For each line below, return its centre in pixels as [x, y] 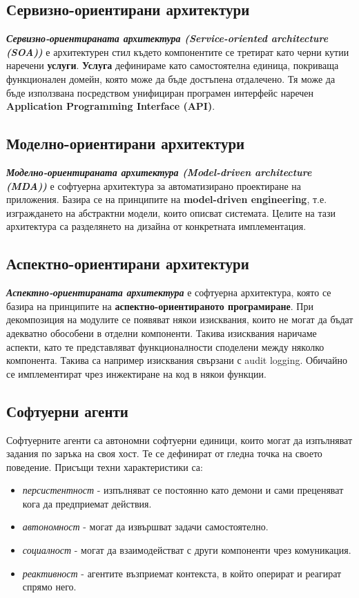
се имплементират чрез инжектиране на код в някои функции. [136, 373]
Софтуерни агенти [67, 411]
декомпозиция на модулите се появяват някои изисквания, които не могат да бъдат [180, 319]
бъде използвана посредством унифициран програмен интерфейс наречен [160, 92]
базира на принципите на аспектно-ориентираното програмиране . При [160, 306]
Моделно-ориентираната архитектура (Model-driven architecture [159, 172]
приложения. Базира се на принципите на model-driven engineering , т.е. [167, 199]
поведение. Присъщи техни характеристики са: [105, 466]
